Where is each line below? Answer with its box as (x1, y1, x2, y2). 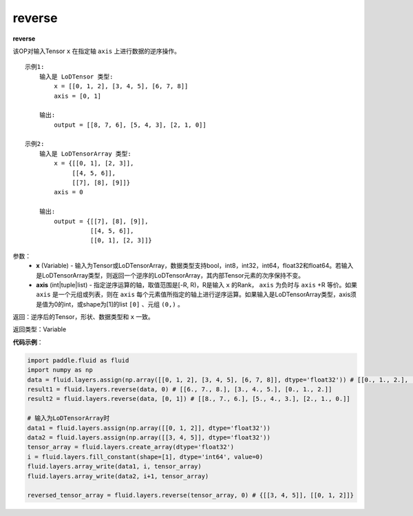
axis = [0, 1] (54, 92, 102, 100)
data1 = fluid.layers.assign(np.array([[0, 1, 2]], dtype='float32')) (27, 424, 271, 432)
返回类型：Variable (12, 325, 67, 333)
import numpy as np (27, 366, 93, 374)
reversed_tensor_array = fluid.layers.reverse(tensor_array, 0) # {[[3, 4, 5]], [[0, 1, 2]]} (27, 491, 354, 499)
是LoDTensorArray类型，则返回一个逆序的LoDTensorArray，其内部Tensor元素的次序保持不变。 (36, 271, 305, 279)
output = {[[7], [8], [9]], (54, 217, 149, 225)
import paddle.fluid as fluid (27, 356, 129, 364)
